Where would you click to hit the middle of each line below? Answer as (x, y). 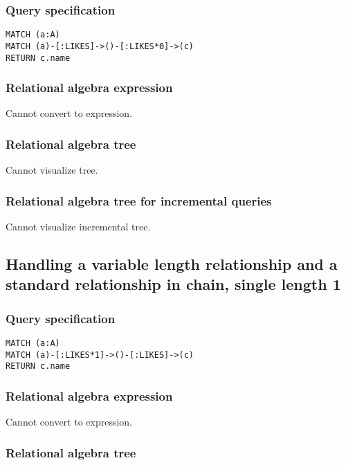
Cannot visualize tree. (52, 170)
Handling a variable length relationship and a (172, 264)
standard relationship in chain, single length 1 (173, 284)
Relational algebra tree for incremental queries (139, 200)
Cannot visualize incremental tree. (78, 227)
